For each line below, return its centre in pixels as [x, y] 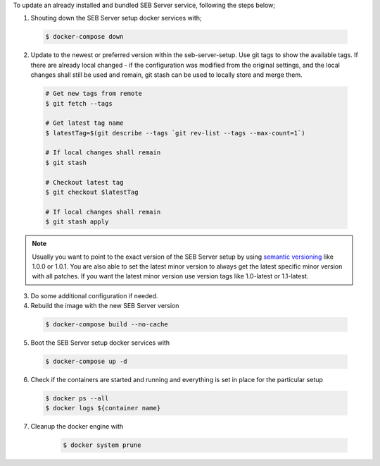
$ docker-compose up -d [87, 362]
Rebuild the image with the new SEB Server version [105, 306]
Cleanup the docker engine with [77, 427]
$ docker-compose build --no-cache [107, 325]
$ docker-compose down [84, 37]
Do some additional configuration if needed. [94, 295]
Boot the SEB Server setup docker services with [100, 343]
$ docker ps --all [77, 399]
